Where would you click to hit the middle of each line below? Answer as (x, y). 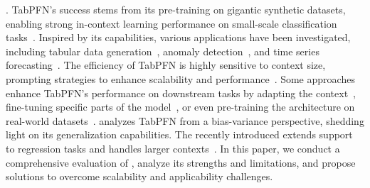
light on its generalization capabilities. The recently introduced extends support (179, 134)
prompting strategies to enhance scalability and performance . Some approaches (180, 78)
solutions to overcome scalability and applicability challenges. (139, 176)
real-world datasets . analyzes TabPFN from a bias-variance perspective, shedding (185, 120)
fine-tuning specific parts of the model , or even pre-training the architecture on (180, 107)
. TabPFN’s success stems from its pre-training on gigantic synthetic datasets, (176, 9)
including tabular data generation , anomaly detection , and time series (163, 51)
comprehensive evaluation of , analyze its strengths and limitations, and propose (181, 162)
